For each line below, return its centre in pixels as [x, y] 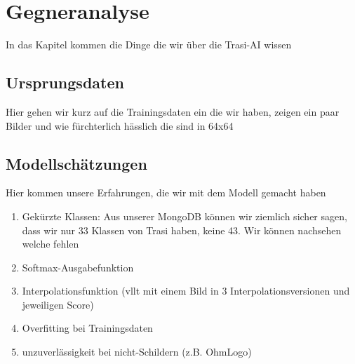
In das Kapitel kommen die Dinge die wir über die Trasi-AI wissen [149, 45]
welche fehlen [51, 244]
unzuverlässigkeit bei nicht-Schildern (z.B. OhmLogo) [137, 352]
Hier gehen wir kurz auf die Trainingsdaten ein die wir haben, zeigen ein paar [173, 111]
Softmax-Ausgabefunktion [78, 267]
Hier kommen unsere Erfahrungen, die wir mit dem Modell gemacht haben [166, 193]
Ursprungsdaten [65, 82]
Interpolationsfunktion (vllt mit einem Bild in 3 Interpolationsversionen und [186, 291]
